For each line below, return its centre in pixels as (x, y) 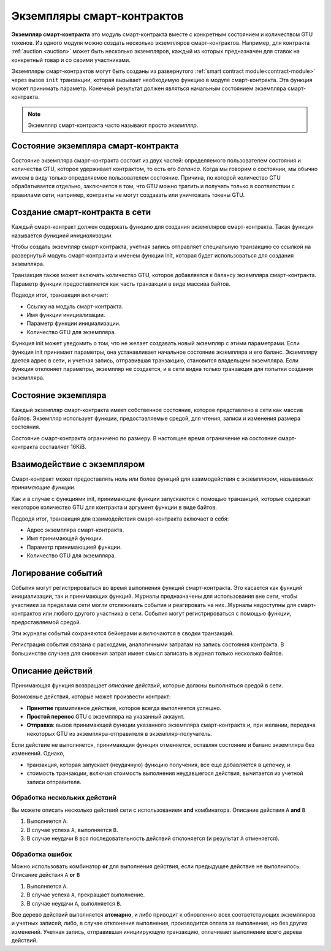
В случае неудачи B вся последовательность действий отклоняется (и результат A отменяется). (153, 838)
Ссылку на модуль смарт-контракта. (75, 306)
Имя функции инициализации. (66, 315)
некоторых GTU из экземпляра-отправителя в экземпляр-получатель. (119, 733)
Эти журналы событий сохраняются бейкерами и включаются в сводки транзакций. (123, 633)
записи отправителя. (54, 782)
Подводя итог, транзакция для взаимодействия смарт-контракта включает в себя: (120, 519)
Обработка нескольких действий (64, 798)
